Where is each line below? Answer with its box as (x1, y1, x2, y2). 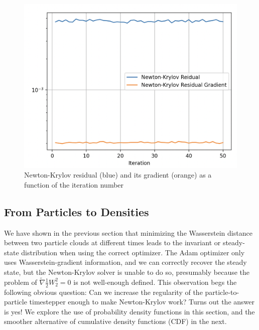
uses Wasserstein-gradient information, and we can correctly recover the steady (4, 257, 247, 267)
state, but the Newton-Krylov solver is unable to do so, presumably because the (4, 267, 250, 277)
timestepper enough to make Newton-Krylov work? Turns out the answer (29, 296, 254, 307)
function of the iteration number (24, 179, 124, 190)
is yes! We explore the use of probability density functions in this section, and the (4, 306, 255, 316)
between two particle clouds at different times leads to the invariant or (4, 237, 221, 248)
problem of (4, 276, 37, 287)
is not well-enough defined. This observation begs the (73, 276, 237, 287)
